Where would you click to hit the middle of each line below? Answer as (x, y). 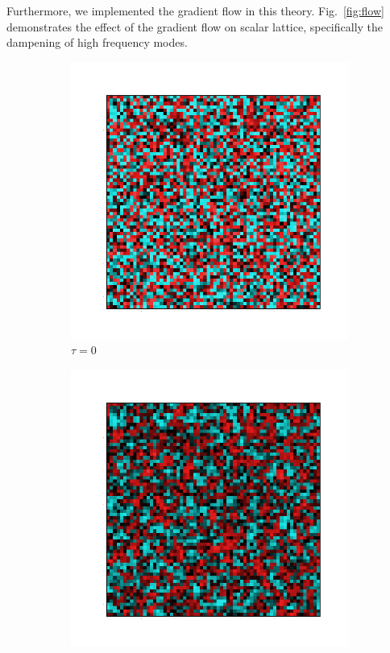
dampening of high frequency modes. (97, 42)
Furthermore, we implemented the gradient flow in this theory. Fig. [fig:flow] (195, 10)
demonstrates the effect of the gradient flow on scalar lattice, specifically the (195, 26)
